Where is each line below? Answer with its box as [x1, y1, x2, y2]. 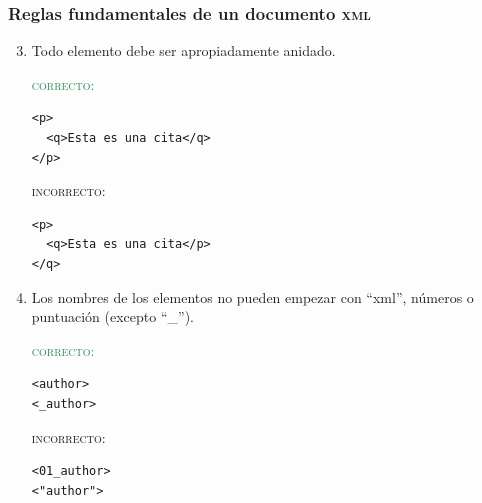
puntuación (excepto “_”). [31, 306, 194, 327]
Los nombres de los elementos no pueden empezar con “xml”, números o [31, 286, 474, 307]
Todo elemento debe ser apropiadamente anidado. [31, 40, 336, 61]
